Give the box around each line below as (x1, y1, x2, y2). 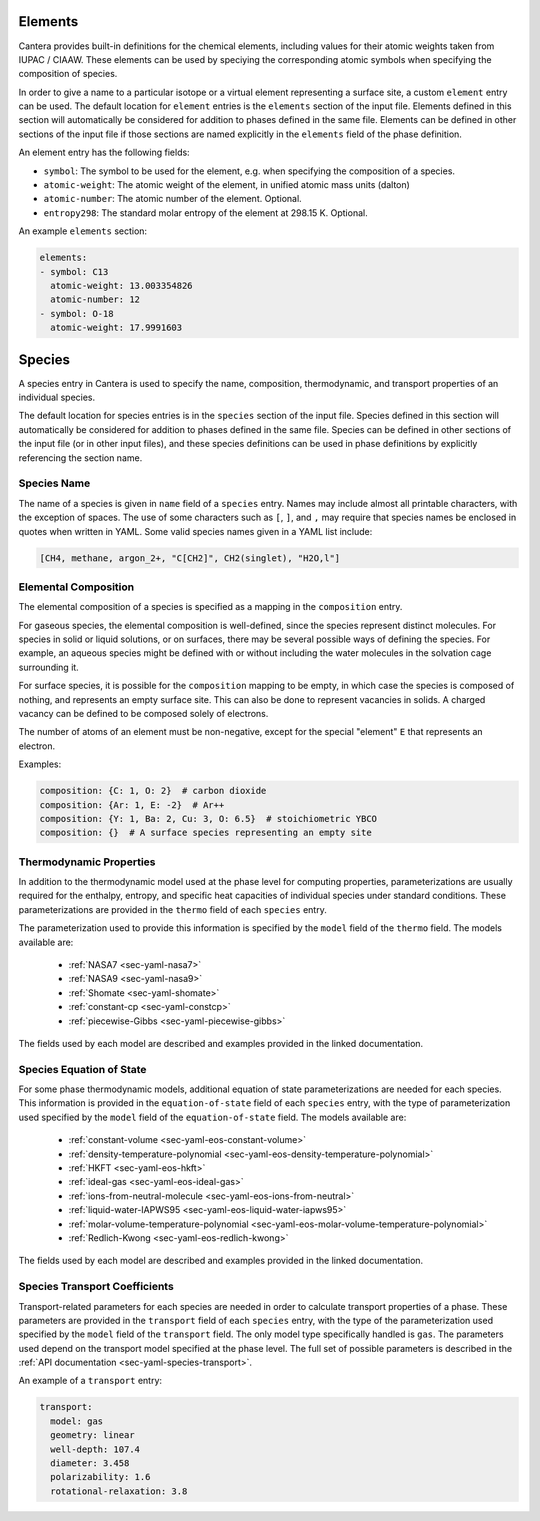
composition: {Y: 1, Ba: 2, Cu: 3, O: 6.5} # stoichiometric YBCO (39, 813, 378, 824)
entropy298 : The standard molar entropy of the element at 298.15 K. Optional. (43, 206, 369, 219)
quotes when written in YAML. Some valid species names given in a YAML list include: (18, 525, 373, 537)
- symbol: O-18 (39, 308, 114, 319)
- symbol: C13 (39, 266, 109, 277)
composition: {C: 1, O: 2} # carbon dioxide (39, 785, 267, 797)
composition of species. (18, 68, 118, 80)
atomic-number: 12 (50, 294, 140, 305)
